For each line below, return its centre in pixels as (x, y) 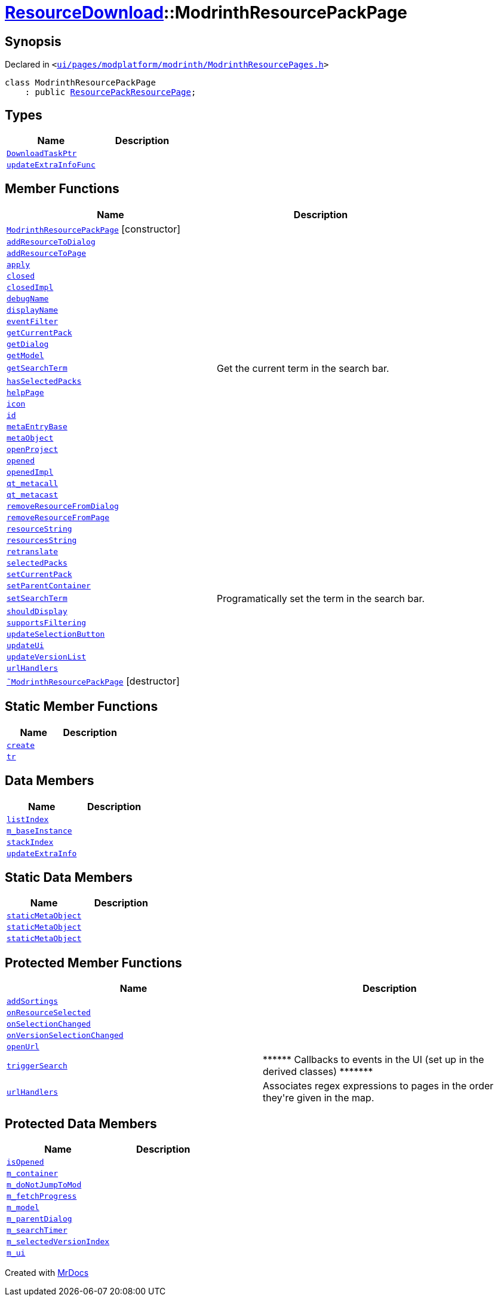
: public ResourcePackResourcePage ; (110, 92)
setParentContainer (49, 585)
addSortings (33, 1001)
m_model (23, 1208)
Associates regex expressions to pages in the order (378, 1086)
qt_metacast (33, 494)
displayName (33, 310)
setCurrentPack (39, 574)
